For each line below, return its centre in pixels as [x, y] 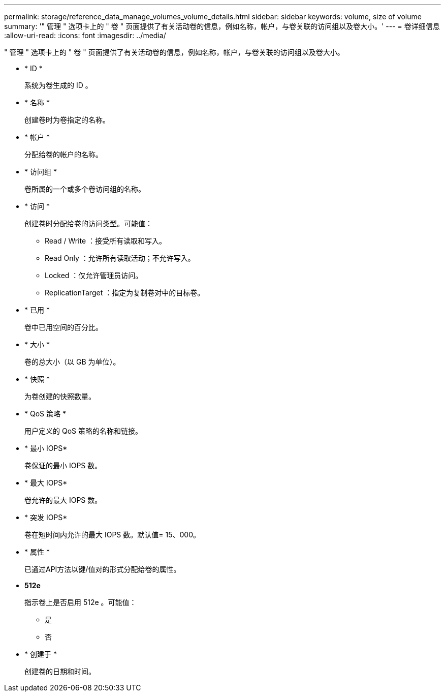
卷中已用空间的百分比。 [63, 327]
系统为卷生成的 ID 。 [58, 85]
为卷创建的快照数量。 [60, 396]
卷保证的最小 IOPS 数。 [63, 465]
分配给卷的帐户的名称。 [63, 154]
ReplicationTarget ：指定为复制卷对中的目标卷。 [125, 293]
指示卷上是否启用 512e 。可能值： [81, 602]
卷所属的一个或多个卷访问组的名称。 [85, 189]
